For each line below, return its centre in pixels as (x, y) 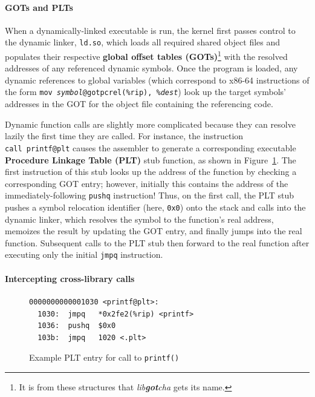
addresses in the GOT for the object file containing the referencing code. (139, 104)
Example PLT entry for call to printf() (104, 357)
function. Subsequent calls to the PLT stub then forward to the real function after (157, 242)
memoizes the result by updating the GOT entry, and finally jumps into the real (154, 231)
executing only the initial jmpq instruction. (84, 254)
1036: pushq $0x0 (77, 326)
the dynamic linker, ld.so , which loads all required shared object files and (143, 42)
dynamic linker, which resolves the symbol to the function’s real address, (139, 219)
